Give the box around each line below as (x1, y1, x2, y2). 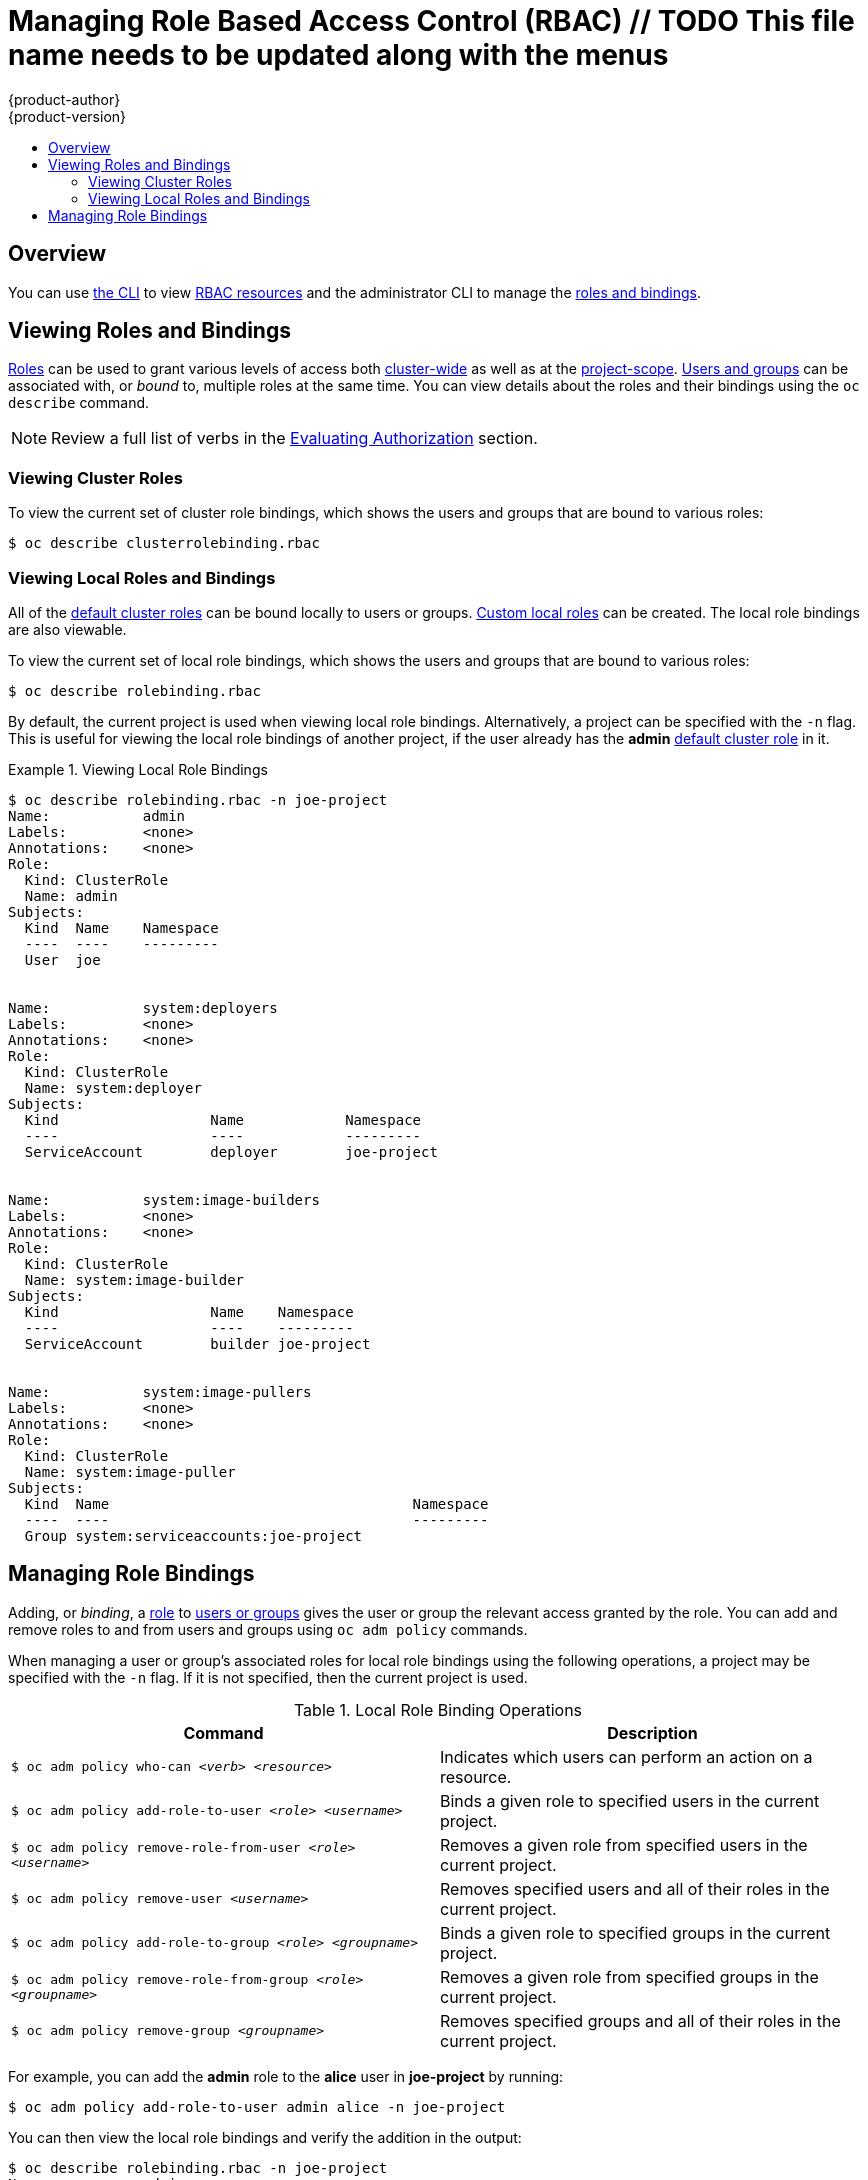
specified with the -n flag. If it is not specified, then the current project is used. (8, 1668, 528, 1686)
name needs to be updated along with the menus (8, 38, 669, 72)
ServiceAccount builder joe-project (24, 1335, 371, 1352)
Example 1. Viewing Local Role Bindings (8, 760, 268, 778)
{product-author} (8, 90, 121, 108)
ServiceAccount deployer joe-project (24, 1143, 438, 1160)
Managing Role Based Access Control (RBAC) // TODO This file (8, 4, 855, 38)
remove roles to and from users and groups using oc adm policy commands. (8, 1620, 528, 1638)
